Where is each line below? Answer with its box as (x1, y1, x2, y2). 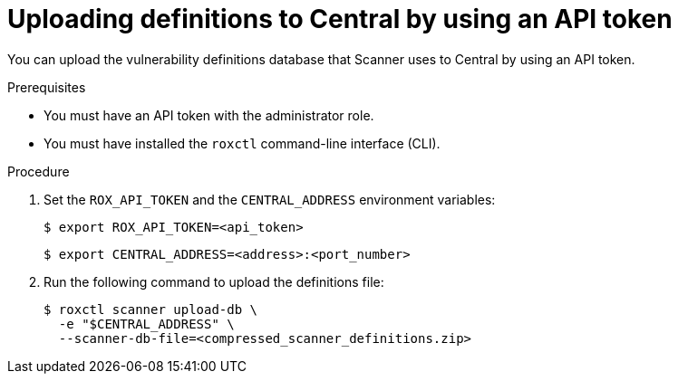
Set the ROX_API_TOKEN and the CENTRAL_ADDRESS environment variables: (44, 191, 496, 207)
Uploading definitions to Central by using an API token (7, 4, 673, 34)
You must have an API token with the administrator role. (44, 107, 374, 123)
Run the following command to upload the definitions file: (44, 273, 384, 290)
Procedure (7, 163, 70, 179)
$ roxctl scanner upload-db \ (44, 301, 258, 317)
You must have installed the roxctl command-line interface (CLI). (44, 135, 441, 151)
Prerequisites (7, 79, 86, 95)
